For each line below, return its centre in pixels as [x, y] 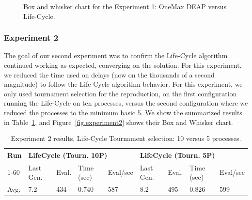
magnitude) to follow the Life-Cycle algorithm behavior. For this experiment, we [123, 84]
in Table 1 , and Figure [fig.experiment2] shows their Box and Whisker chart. [118, 122]
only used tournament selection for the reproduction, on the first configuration [120, 93]
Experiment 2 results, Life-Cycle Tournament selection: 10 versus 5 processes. [126, 138]
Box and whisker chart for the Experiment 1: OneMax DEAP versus [125, 6]
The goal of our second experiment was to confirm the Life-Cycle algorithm [116, 55]
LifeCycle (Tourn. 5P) [177, 155]
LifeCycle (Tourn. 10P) [68, 155]
